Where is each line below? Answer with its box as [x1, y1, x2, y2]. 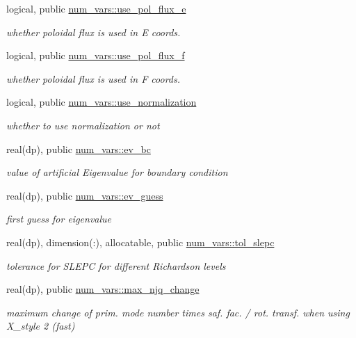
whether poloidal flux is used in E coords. [6, 24, 181, 39]
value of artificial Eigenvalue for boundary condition [6, 165, 228, 179]
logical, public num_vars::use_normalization [6, 95, 197, 109]
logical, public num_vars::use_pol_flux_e [6, 1, 186, 15]
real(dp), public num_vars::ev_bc [6, 141, 151, 156]
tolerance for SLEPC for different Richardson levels [6, 258, 226, 273]
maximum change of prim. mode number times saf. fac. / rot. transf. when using [6, 305, 350, 319]
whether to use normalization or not [6, 118, 160, 132]
